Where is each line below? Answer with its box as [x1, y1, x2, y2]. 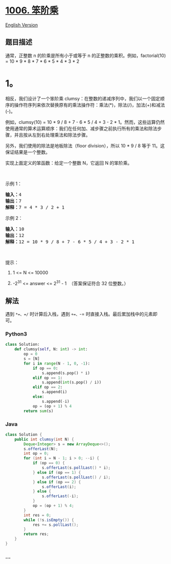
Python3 [5, 330, 27, 338]
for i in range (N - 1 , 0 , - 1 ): [23, 361, 90, 366]
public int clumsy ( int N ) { [14, 437, 74, 442]
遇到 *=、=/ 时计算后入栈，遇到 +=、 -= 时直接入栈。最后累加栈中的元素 [5, 311, 153, 317]
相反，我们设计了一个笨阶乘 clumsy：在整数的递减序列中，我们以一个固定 [5, 95, 161, 101]
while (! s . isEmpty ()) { [23, 517, 74, 523]
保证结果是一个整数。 [5, 149, 50, 155]
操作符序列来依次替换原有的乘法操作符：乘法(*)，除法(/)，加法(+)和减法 [14, 101, 165, 108]
